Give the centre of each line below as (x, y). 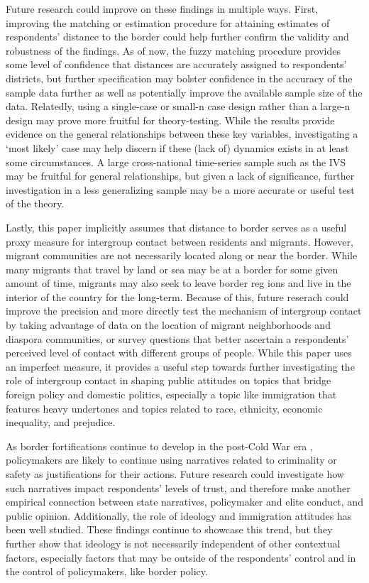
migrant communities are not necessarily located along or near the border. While (182, 255)
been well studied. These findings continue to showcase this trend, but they (169, 529)
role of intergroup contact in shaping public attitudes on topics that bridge (169, 380)
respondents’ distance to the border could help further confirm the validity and (177, 37)
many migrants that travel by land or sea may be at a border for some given (172, 269)
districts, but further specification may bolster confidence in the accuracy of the (179, 78)
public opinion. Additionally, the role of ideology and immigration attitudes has (179, 515)
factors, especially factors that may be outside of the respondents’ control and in (181, 557)
